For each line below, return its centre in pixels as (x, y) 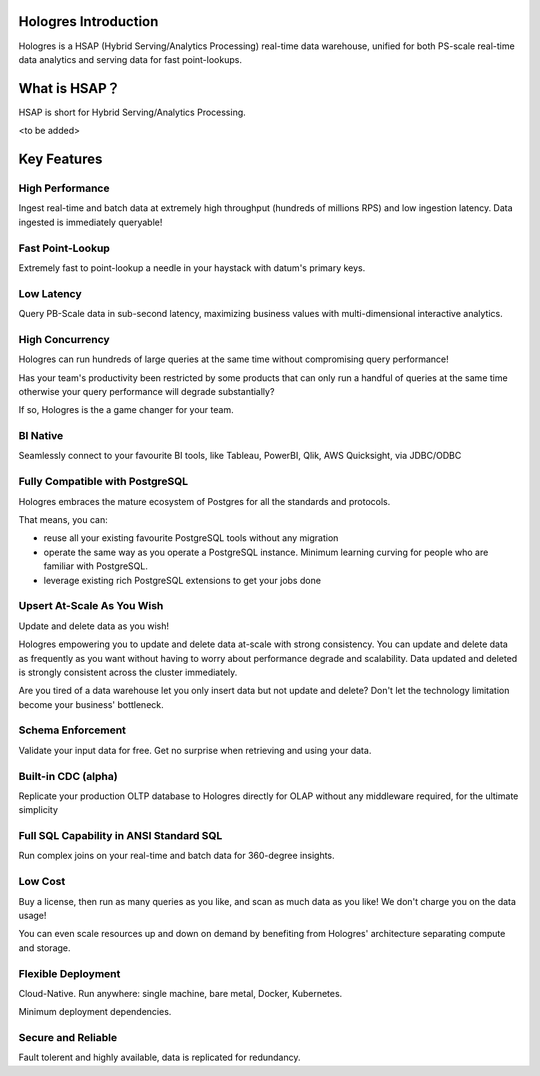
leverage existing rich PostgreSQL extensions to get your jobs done (182, 580)
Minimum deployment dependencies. (95, 1012)
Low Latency (50, 293)
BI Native (41, 436)
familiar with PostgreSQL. (96, 566)
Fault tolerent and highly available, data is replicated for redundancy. (159, 1057)
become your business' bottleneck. (91, 704)
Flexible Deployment (69, 973)
